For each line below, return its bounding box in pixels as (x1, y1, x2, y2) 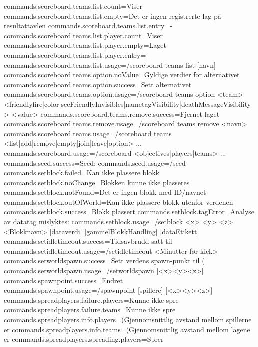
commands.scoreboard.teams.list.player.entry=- (4, 49, 149, 60)
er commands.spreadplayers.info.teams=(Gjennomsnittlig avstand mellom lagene (4, 324, 250, 334)
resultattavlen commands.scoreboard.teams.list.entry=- (4, 20, 172, 31)
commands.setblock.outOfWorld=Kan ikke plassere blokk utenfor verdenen (4, 196, 233, 207)
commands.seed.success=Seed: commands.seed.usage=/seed (4, 157, 186, 168)
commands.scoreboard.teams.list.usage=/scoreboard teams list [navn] (4, 59, 216, 70)
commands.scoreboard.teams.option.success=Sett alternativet (4, 79, 192, 89)
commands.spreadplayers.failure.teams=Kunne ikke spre (4, 304, 176, 315)
